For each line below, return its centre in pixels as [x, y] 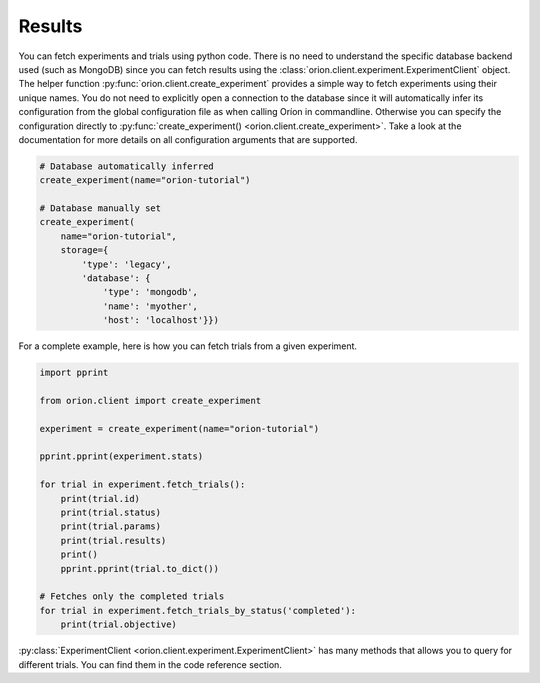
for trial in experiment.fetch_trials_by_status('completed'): [198, 610]
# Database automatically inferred [126, 166]
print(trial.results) [113, 540]
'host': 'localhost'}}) [161, 320]
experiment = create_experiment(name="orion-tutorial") [179, 428]
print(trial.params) [111, 526]
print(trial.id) [100, 498]
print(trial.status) [111, 513]
